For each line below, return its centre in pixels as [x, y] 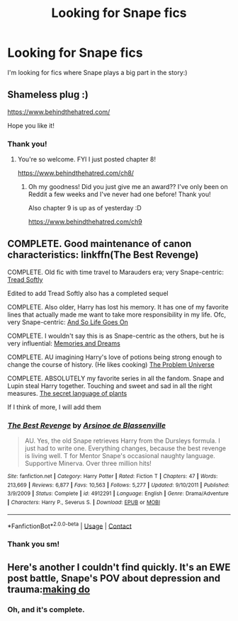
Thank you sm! [34, 545]
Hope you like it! [31, 125]
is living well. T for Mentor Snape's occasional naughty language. [120, 456]
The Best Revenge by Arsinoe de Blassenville [87, 425]
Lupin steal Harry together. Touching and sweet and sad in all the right [110, 386]
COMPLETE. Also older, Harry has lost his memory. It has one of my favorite [118, 307]
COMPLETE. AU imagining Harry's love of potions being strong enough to [115, 357]
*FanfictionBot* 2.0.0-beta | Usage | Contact [70, 525]
